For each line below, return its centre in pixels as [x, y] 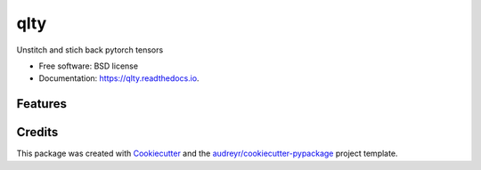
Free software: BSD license [88, 66]
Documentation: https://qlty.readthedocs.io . [119, 78]
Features [41, 104]
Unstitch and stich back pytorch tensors [90, 50]
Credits [37, 132]
